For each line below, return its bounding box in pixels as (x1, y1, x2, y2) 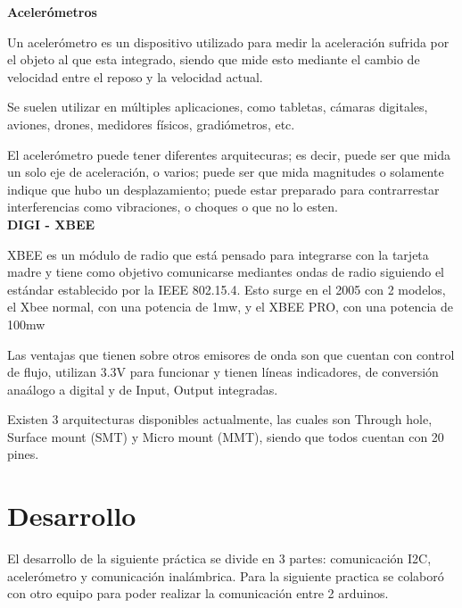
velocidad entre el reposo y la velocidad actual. (7, 67, 263, 86)
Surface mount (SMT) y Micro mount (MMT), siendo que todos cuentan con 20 (7, 427, 444, 446)
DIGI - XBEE (7, 214, 95, 233)
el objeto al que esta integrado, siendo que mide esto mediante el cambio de (7, 50, 420, 69)
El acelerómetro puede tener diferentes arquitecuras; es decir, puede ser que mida (7, 145, 450, 163)
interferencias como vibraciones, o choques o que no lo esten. (7, 197, 338, 216)
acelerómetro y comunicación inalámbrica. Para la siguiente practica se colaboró (7, 566, 444, 585)
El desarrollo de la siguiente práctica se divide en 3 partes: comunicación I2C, (7, 549, 432, 568)
